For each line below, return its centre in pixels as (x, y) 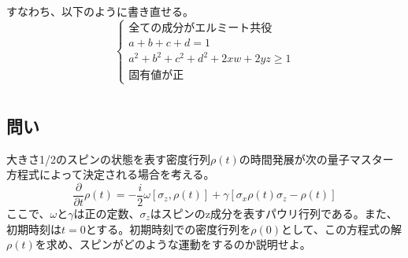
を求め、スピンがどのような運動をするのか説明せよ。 (173, 244)
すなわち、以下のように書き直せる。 (100, 11)
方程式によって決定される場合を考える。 (111, 174)
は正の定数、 (107, 213)
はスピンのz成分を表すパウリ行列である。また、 (274, 213)
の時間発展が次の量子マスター (316, 158)
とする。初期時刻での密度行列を (168, 229)
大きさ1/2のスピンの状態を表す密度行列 (108, 158)
